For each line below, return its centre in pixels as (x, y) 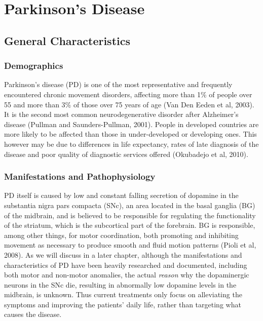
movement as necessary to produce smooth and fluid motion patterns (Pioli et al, (130, 245)
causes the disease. (33, 314)
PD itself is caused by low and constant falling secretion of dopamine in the (121, 195)
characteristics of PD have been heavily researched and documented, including (126, 265)
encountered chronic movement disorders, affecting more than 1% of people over (128, 94)
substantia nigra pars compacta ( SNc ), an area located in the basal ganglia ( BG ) (130, 205)
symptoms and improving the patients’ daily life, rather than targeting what (123, 304)
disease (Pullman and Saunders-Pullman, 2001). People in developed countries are (131, 124)
